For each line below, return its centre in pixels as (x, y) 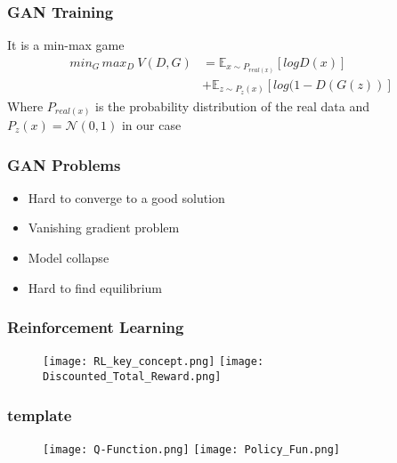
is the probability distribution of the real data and (232, 106)
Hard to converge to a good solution (126, 197)
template (40, 414)
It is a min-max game (66, 45)
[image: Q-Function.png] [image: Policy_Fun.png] (191, 449)
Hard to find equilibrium (95, 287)
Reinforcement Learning (96, 327)
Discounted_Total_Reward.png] (132, 377)
